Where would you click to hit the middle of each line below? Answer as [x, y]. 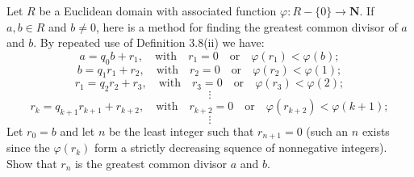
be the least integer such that [181, 131]
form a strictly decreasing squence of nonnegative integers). [240, 147]
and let [77, 131]
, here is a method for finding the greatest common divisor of [247, 26]
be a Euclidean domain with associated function [158, 11]
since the [28, 147]
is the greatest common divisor [151, 164]
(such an [327, 131]
